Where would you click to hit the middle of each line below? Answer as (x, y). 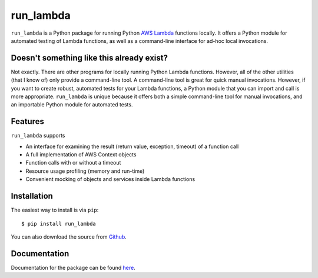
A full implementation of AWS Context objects (81, 155)
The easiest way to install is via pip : (55, 210)
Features (27, 121)
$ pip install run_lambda (59, 224)
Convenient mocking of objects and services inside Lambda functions (110, 179)
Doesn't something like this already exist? (89, 58)
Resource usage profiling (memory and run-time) (85, 171)
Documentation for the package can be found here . (73, 267)
